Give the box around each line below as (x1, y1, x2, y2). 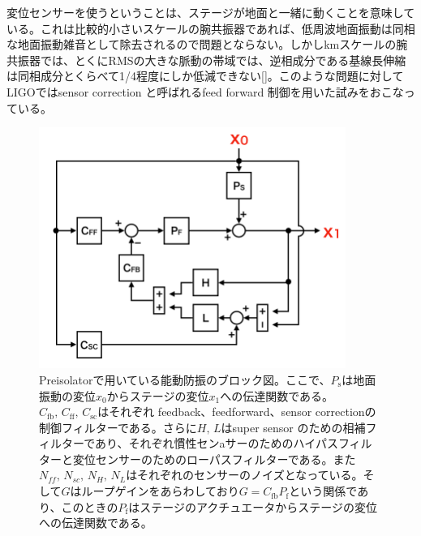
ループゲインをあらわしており (81, 482, 239, 500)
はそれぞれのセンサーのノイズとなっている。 (126, 466, 363, 483)
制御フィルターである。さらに (39, 418, 197, 435)
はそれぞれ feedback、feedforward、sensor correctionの (97, 403, 376, 420)
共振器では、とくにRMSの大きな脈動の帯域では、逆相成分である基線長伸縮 (6, 51, 406, 68)
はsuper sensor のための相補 (221, 418, 366, 435)
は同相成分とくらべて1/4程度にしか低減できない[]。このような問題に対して (6, 67, 404, 84)
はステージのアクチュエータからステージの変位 (128, 498, 377, 515)
